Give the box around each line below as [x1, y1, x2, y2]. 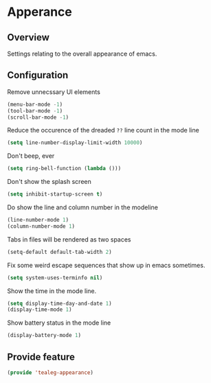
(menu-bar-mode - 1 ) [7, 101, 63, 108]
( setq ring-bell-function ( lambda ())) [7, 165, 122, 172]
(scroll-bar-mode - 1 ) [7, 114, 69, 121]
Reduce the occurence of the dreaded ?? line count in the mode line [7, 126, 199, 135]
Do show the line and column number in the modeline [7, 203, 158, 211]
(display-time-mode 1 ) [7, 306, 72, 313]
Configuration [7, 69, 69, 81]
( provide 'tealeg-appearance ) [7, 369, 94, 376]
